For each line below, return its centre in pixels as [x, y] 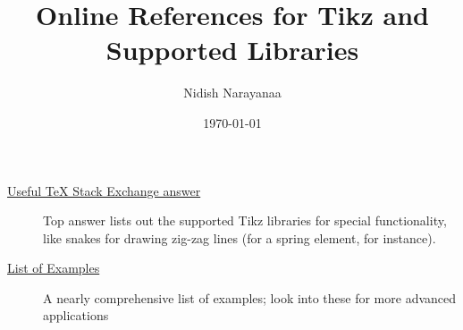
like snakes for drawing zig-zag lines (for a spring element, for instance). [240, 237]
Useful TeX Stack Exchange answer [104, 190]
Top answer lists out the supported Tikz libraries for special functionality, [245, 220]
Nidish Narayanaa [232, 93]
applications [76, 315]
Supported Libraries [232, 50]
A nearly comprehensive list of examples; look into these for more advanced [250, 297]
